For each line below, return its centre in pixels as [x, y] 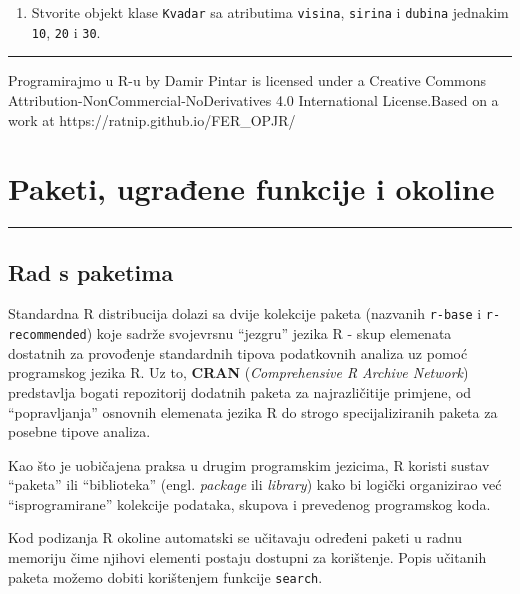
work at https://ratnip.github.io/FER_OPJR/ [152, 119]
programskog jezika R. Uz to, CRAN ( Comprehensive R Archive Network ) [238, 372]
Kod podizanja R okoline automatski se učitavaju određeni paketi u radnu [235, 537]
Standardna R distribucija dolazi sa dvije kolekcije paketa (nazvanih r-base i [245, 313]
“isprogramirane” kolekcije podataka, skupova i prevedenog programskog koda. [249, 503]
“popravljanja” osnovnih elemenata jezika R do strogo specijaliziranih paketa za [253, 411]
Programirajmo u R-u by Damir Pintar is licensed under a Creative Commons [247, 80]
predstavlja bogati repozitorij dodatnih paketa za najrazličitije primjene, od [240, 391]
